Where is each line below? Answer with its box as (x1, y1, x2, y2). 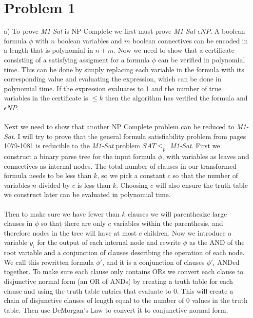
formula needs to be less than (4, 170, 92, 180)
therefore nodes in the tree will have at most (4, 227, 137, 238)
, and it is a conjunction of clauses (102, 257, 205, 267)
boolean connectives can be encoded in (132, 35, 248, 45)
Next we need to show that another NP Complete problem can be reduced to (4, 121, 234, 132)
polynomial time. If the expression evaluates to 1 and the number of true (4, 83, 222, 93)
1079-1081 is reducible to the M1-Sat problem (4, 140, 140, 151)
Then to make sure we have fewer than (4, 208, 120, 219)
